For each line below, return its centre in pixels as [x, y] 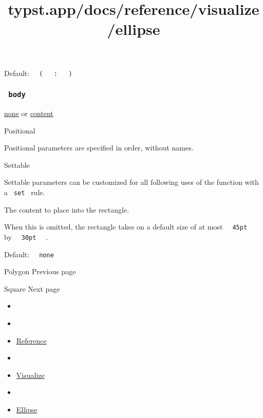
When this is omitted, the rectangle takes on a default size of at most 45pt [126, 227]
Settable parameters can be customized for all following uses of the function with [131, 182]
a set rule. [25, 192]
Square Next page [32, 288]
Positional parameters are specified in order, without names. [99, 148]
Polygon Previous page [40, 271]
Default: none [29, 254]
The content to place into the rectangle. [67, 209]
